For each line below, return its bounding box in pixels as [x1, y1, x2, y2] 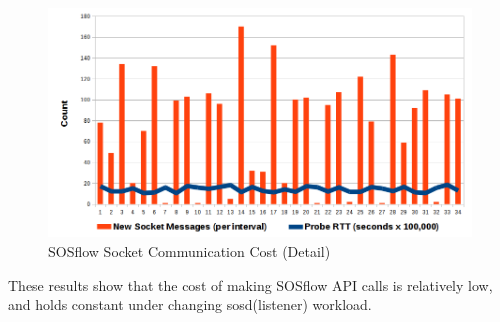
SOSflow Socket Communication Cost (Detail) [48, 240, 331, 261]
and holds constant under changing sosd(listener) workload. [8, 294, 372, 315]
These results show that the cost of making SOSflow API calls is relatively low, [8, 274, 493, 295]
